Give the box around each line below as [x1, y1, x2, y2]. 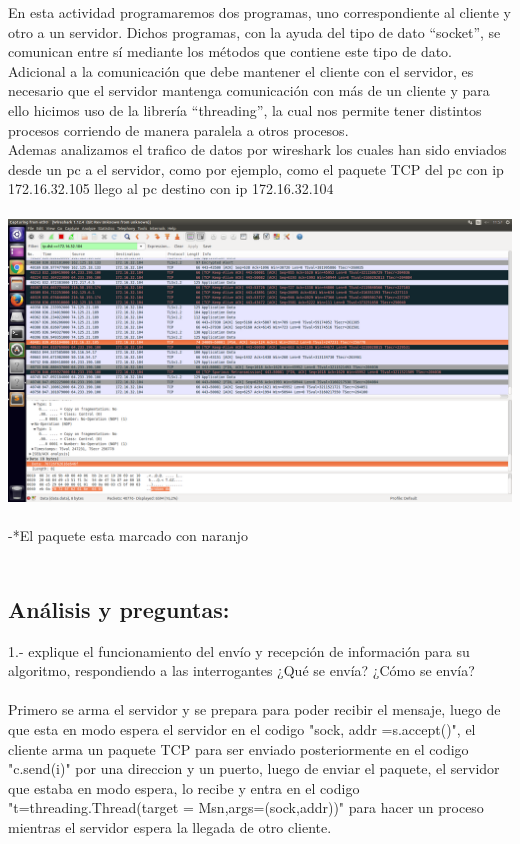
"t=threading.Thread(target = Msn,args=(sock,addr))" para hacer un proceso [8, 797, 484, 818]
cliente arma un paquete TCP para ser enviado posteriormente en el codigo [8, 738, 469, 759]
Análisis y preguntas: [8, 593, 230, 624]
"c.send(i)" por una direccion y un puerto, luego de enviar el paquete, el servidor [8, 758, 500, 779]
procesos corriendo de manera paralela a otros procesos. [8, 119, 349, 140]
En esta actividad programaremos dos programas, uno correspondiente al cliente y [8, 2, 511, 22]
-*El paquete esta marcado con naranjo [8, 525, 248, 546]
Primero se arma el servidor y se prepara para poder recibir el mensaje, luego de [8, 699, 501, 720]
